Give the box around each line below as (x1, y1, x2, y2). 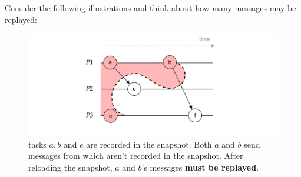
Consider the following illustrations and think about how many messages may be (5, 2, 296, 14)
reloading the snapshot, (28, 161, 113, 173)
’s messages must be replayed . (141, 161, 259, 173)
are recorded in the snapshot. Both (86, 138, 212, 150)
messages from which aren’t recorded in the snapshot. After (28, 149, 243, 162)
